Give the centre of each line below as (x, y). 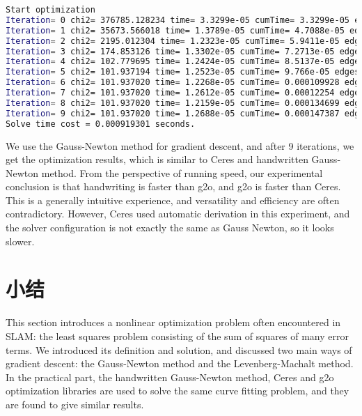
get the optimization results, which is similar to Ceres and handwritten (157, 159)
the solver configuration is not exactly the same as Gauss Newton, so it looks (170, 228)
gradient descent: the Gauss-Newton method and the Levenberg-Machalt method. (180, 363)
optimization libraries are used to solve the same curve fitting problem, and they (178, 391)
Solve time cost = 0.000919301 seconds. (101, 124)
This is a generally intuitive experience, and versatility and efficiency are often (173, 200)
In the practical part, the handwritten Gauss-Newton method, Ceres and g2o (170, 377)
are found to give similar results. (75, 404)
